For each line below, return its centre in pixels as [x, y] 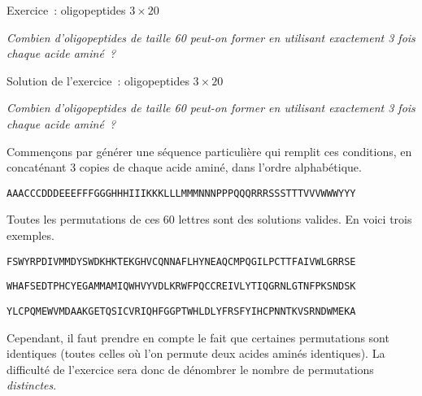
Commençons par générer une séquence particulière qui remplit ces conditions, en [209, 151]
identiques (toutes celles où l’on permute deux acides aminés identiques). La [196, 353]
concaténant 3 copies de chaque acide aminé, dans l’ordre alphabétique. [184, 167]
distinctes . [32, 385]
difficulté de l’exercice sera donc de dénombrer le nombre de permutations [190, 369]
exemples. [30, 235]
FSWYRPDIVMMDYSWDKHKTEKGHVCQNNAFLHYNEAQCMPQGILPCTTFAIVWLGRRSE [181, 261]
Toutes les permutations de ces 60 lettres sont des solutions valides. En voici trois [209, 219]
